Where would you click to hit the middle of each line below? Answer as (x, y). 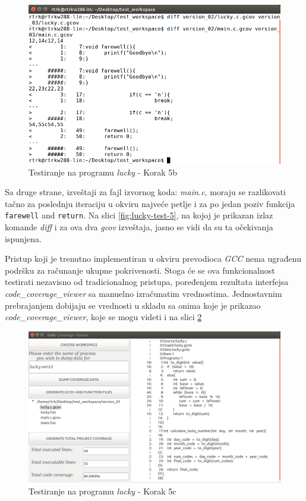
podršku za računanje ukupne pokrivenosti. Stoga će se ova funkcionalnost (140, 270)
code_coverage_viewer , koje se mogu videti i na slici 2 (103, 317)
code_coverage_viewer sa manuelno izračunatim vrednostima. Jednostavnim (143, 293)
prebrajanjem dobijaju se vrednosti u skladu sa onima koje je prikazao (133, 305)
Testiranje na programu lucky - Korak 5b (103, 172)
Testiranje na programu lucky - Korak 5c (102, 491)
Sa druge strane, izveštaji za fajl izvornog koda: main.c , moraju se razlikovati (145, 192)
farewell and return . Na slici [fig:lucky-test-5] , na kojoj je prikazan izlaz (139, 215)
